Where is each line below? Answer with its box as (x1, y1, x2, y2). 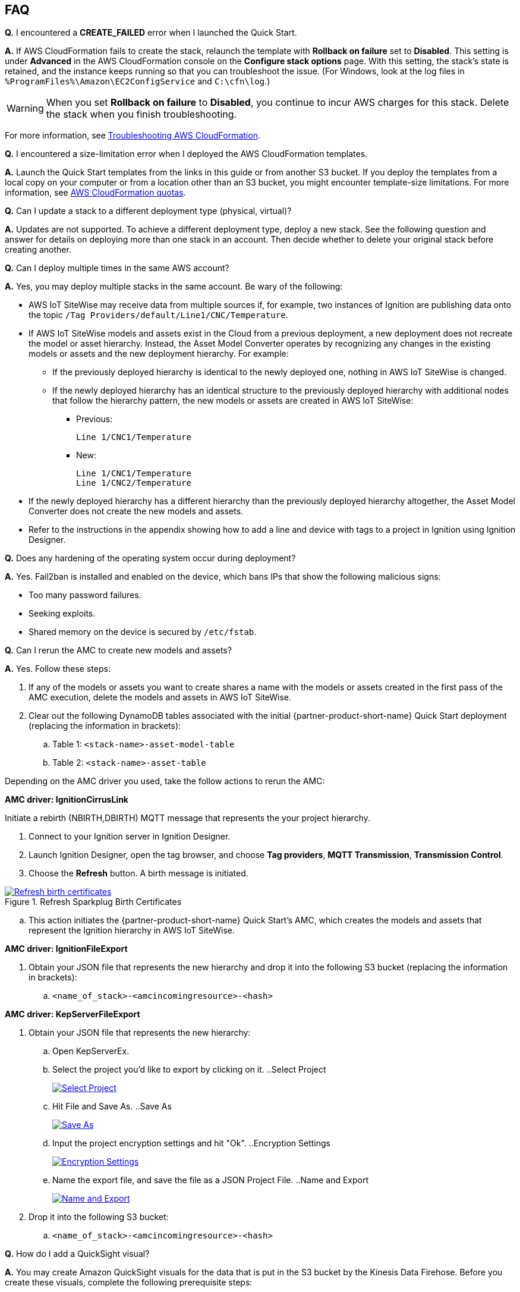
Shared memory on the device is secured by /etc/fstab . (29, 627, 257, 637)
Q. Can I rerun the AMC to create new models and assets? (5, 645, 232, 656)
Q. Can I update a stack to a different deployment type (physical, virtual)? (5, 206, 292, 216)
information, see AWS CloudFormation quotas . (5, 187, 186, 198)
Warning (7, 102, 44, 115)
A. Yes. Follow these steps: (5, 664, 111, 674)
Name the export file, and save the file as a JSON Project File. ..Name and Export (52, 1175, 369, 1186)
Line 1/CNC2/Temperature (76, 478, 191, 488)
